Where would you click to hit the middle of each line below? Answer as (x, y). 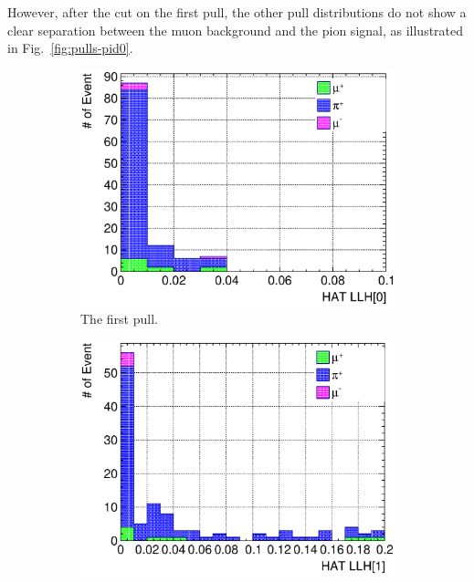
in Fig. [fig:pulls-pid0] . (70, 48)
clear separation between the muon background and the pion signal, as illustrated (236, 30)
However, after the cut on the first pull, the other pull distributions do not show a (237, 12)
